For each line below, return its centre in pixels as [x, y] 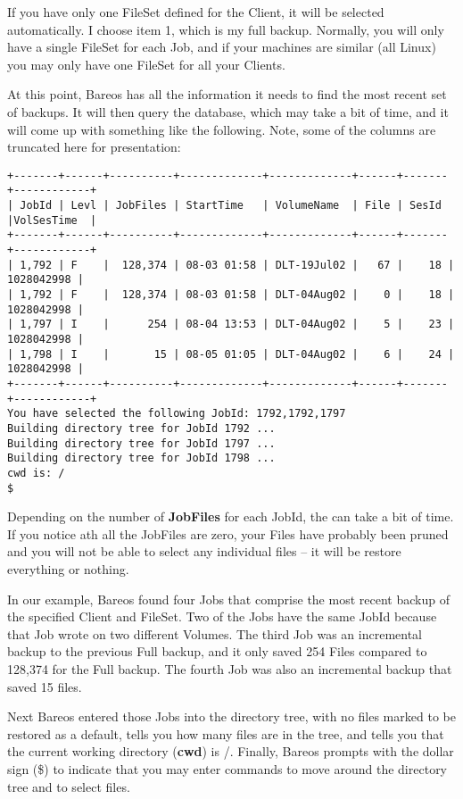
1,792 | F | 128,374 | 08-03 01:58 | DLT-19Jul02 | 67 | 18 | [237, 265]
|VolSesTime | [52, 220]
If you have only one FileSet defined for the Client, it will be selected [196, 12]
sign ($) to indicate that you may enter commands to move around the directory [227, 768]
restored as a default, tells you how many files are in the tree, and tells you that [226, 733]
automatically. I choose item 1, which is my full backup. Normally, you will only [226, 29]
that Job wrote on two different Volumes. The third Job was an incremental [215, 633]
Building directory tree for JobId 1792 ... [141, 428]
